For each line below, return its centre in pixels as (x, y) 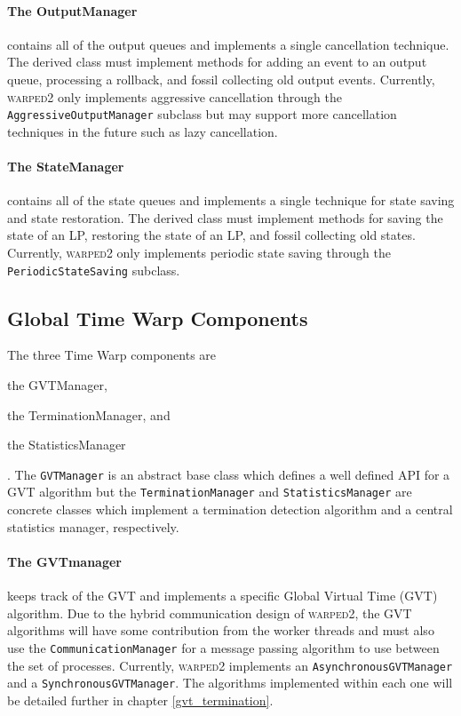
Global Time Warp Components (158, 318)
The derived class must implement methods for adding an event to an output (217, 62)
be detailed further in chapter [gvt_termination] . (140, 700)
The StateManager (66, 167)
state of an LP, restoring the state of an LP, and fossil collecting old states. (211, 235)
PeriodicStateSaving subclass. (94, 270)
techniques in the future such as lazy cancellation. (143, 131)
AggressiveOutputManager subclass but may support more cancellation (202, 114)
